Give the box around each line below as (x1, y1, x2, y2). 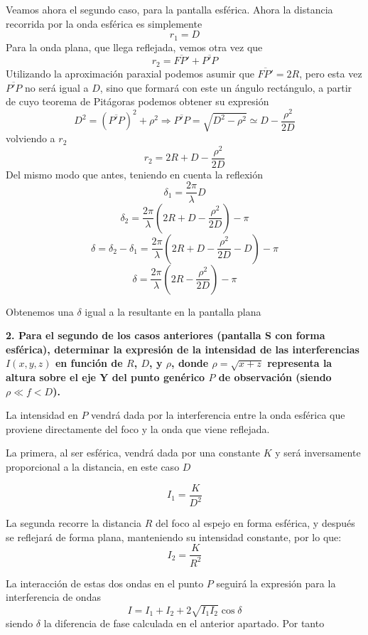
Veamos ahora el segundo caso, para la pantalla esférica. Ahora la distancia (6, 2, 333, 16)
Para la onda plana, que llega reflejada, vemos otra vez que (6, 39, 263, 54)
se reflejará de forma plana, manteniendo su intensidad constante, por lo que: (6, 529, 342, 544)
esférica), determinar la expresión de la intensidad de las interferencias (6, 341, 359, 356)
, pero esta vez (299, 65, 362, 80)
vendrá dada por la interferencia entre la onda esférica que (91, 407, 345, 422)
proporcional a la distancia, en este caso (6, 459, 180, 474)
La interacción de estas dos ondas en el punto (6, 575, 204, 590)
